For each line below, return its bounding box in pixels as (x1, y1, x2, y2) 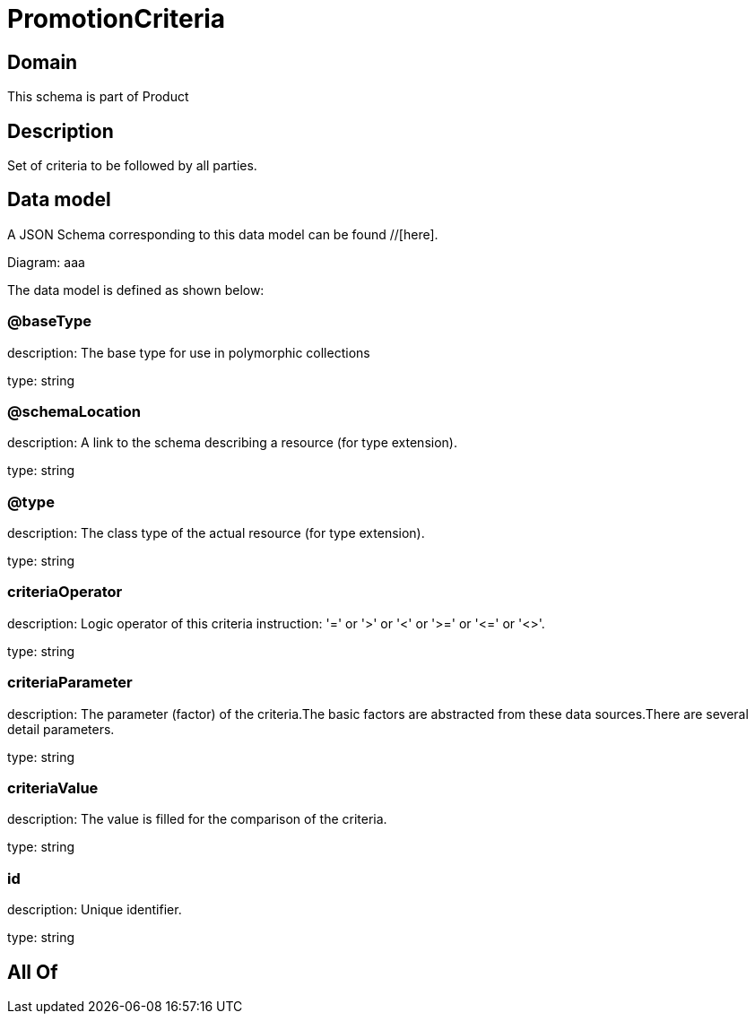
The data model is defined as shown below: (7, 281, 265, 298)
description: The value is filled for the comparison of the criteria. (7, 811, 387, 827)
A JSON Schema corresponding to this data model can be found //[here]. (7, 226, 438, 242)
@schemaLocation (7, 402, 141, 420)
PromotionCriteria (7, 4, 226, 34)
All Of (7, 960, 58, 983)
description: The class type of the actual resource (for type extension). (7, 525, 425, 541)
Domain (7, 50, 78, 74)
